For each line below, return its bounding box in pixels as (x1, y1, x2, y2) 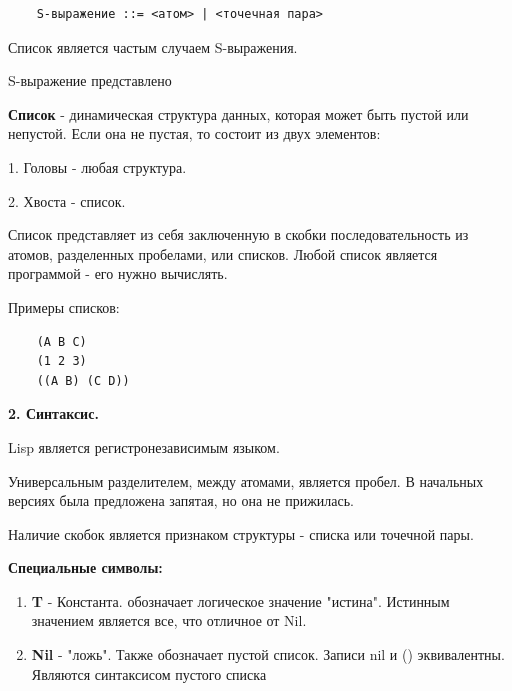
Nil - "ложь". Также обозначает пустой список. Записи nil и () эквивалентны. (31, 644, 505, 665)
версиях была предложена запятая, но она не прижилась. (8, 490, 355, 511)
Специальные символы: (8, 557, 163, 578)
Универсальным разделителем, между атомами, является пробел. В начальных (8, 470, 484, 491)
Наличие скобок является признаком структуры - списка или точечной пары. (8, 523, 474, 544)
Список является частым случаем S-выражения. (8, 36, 298, 57)
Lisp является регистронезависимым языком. (8, 436, 280, 457)
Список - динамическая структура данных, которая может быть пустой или (8, 103, 469, 124)
